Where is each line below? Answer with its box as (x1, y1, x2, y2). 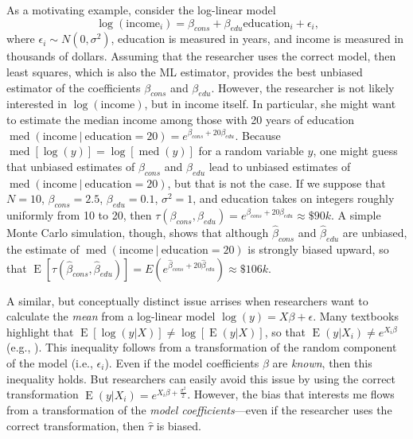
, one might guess (313, 142, 398, 159)
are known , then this (272, 354, 372, 371)
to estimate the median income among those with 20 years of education (6, 111, 354, 127)
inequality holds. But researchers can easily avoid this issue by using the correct (6, 370, 396, 387)
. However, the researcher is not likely (211, 79, 395, 95)
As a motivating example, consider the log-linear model (6, 2, 276, 17)
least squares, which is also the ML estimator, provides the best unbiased (6, 63, 363, 80)
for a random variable (198, 142, 304, 159)
